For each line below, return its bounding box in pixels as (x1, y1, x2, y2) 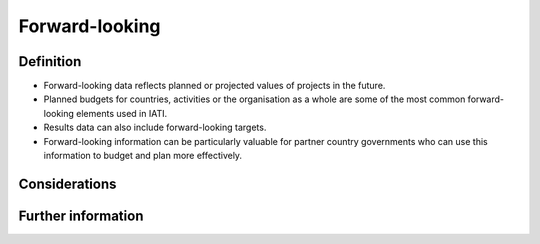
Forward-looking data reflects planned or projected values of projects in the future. (43, 80, 386, 92)
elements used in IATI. (76, 107, 168, 119)
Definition (18, 53, 82, 70)
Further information (18, 207, 144, 224)
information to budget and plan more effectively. (43, 150, 243, 162)
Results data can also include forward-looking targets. (43, 121, 267, 134)
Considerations (18, 175, 117, 192)
